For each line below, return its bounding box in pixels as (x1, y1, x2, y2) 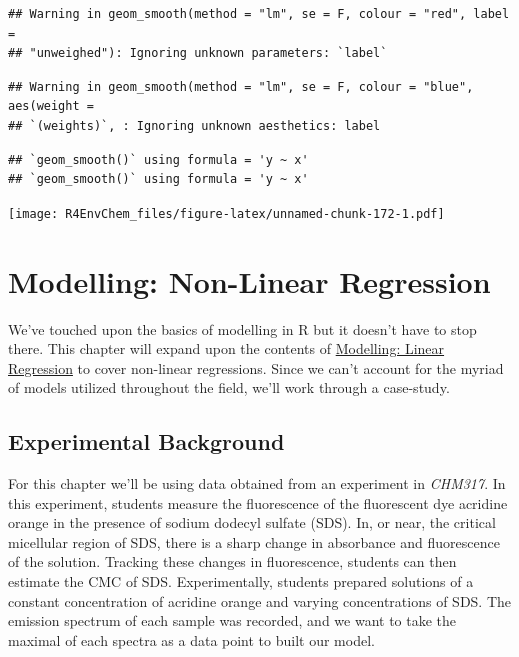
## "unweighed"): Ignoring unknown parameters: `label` (8, 46, 388, 61)
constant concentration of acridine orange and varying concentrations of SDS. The (8, 590, 512, 611)
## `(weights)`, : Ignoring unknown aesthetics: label (8, 118, 381, 133)
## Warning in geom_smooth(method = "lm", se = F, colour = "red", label (8, 7, 510, 21)
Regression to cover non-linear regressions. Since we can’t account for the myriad (8, 357, 504, 378)
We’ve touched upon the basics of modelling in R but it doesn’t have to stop (8, 318, 477, 339)
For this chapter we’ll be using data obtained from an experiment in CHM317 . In (8, 473, 506, 494)
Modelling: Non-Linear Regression (8, 260, 491, 301)
